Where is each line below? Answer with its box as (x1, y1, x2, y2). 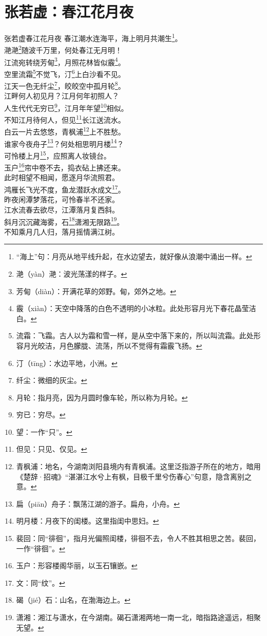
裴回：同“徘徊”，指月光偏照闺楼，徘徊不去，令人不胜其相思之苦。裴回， (16, 533, 261, 544)
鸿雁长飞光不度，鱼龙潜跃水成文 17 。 (4, 183, 125, 195)
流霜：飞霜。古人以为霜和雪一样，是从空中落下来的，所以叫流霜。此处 (16, 330, 254, 341)
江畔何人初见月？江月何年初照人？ (4, 90, 119, 101)
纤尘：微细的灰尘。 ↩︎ (16, 375, 87, 386)
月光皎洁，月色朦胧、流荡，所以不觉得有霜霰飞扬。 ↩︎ (23, 340, 202, 351)
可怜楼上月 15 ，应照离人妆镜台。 (4, 148, 111, 161)
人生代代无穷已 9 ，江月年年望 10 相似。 (4, 101, 128, 113)
